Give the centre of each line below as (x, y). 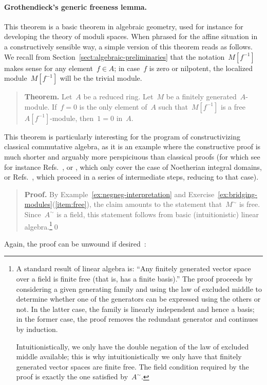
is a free (233, 106)
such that (173, 106)
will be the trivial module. (101, 78)
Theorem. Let (48, 97)
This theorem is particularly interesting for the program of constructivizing (122, 136)
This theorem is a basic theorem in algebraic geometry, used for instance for (124, 26)
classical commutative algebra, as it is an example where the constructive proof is (132, 146)
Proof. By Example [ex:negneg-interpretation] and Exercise (119, 194)
